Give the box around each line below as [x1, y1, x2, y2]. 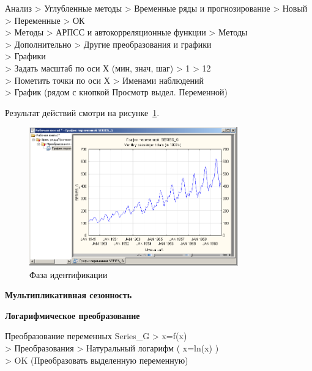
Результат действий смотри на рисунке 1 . [5, 106, 160, 119]
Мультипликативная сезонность [5, 288, 132, 301]
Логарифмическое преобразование [5, 309, 140, 321]
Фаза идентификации [29, 268, 108, 281]
